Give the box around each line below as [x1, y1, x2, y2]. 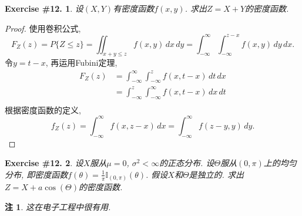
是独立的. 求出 [189, 168, 244, 180]
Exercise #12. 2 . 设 [5, 157, 83, 169]
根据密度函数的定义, [5, 103, 81, 116]
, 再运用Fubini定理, [45, 56, 118, 69]
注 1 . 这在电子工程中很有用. [5, 200, 111, 212]
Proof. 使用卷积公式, [5, 22, 81, 34]
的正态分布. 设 [159, 157, 214, 169]
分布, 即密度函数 [5, 168, 68, 180]
